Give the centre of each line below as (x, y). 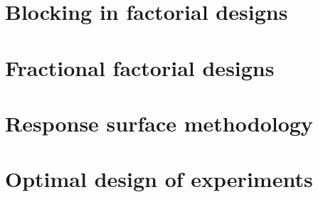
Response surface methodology (159, 123)
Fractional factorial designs (140, 67)
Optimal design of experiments (159, 179)
